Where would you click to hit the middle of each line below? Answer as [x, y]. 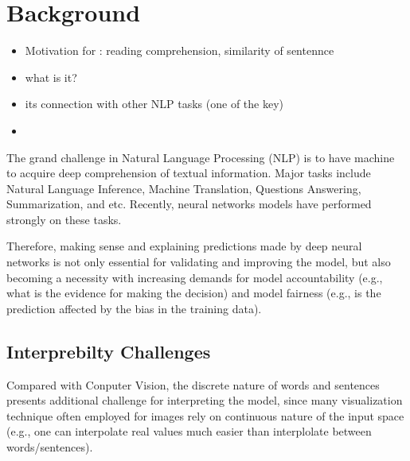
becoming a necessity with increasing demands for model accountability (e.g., [195, 277]
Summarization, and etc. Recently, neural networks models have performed [189, 204]
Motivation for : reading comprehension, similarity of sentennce [180, 50]
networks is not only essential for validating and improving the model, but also [199, 262]
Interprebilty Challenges [109, 351]
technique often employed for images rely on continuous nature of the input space [205, 415]
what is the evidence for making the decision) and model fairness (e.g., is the [194, 293]
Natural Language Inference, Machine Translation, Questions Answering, [184, 188]
